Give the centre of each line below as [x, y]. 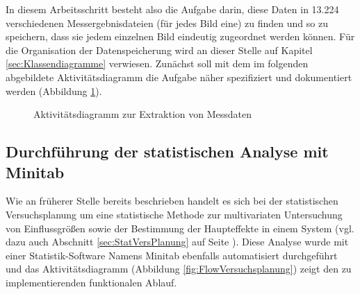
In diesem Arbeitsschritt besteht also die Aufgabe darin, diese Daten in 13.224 [172, 9]
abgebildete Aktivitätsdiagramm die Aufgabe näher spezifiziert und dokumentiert [179, 77]
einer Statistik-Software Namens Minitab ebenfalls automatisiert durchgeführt [172, 255]
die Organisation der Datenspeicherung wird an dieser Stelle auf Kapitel [159, 50]
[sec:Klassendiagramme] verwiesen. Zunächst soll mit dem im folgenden [157, 63]
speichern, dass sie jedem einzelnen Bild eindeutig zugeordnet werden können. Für [180, 36]
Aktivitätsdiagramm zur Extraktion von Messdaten [143, 114]
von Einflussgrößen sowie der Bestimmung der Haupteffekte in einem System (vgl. [180, 228]
